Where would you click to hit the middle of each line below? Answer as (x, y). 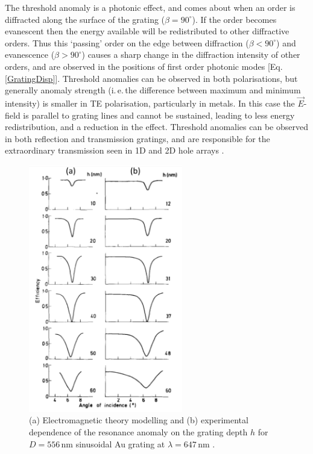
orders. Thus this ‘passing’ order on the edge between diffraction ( (127, 42)
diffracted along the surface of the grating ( (85, 19)
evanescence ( (30, 54)
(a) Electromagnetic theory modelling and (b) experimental (139, 420)
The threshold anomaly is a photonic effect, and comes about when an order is (150, 7)
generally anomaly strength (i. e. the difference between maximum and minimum (153, 90)
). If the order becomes (234, 19)
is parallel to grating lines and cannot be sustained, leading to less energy (159, 115)
